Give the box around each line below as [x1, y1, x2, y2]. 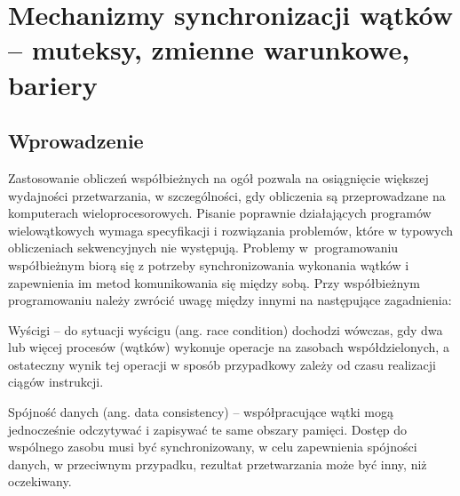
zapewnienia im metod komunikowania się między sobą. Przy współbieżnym [8, 273, 421, 292]
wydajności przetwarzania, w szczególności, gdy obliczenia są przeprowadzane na [8, 186, 446, 204]
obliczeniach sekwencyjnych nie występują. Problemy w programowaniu [8, 238, 399, 257]
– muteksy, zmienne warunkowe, [8, 31, 410, 68]
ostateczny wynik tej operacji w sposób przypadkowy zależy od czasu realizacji [8, 355, 436, 373]
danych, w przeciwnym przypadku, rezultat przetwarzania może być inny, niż [8, 454, 427, 473]
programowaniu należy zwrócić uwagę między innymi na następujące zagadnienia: [8, 291, 452, 309]
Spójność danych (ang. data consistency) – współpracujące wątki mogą [8, 403, 393, 421]
